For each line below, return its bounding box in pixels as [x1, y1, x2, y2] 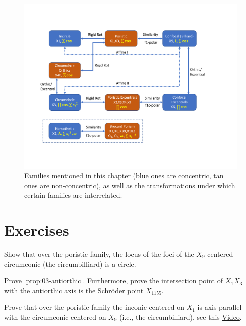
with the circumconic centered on [4, 311, 106, 322]
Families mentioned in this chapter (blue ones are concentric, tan [24, 170, 224, 181]
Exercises [4, 220, 69, 240]
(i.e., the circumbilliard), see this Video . [119, 311, 242, 322]
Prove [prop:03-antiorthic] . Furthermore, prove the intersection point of [4, 275, 223, 286]
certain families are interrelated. [24, 190, 122, 200]
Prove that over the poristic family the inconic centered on [4, 302, 184, 312]
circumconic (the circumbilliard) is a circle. [4, 258, 136, 269]
